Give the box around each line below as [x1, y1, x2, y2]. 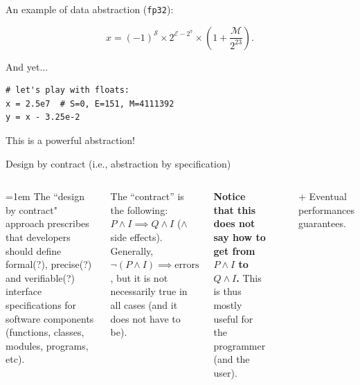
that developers [6, 230, 71, 244]
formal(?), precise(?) [6, 257, 92, 271]
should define [6, 243, 62, 258]
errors [174, 260, 199, 271]
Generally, [110, 243, 154, 258]
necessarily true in [110, 284, 188, 298]
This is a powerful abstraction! [6, 133, 135, 147]
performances [298, 202, 354, 217]
